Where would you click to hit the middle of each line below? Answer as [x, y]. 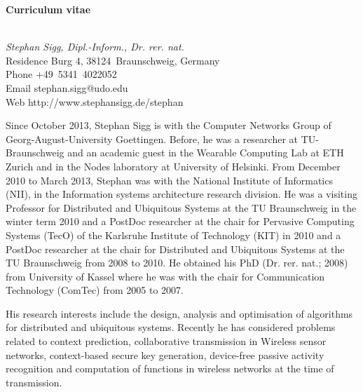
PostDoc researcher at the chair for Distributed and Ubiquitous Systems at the [175, 249]
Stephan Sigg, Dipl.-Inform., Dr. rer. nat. [95, 47]
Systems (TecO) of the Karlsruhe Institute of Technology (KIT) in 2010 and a [173, 235]
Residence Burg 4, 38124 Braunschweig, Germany [113, 60]
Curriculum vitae [48, 9]
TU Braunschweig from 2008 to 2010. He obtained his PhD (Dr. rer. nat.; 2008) [177, 263]
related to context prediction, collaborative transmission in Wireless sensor [166, 341]
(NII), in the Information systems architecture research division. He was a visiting [181, 194]
